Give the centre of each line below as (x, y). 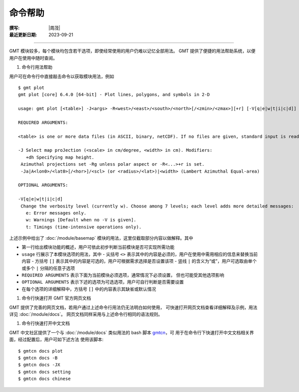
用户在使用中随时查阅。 (33, 58)
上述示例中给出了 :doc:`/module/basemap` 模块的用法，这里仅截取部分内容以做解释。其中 (101, 238)
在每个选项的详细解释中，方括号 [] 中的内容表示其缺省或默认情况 (89, 289)
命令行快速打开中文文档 (46, 323)
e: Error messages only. (56, 213)
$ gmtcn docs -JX (39, 365)
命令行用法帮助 (37, 67)
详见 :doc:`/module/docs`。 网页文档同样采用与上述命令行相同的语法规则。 (86, 314)
